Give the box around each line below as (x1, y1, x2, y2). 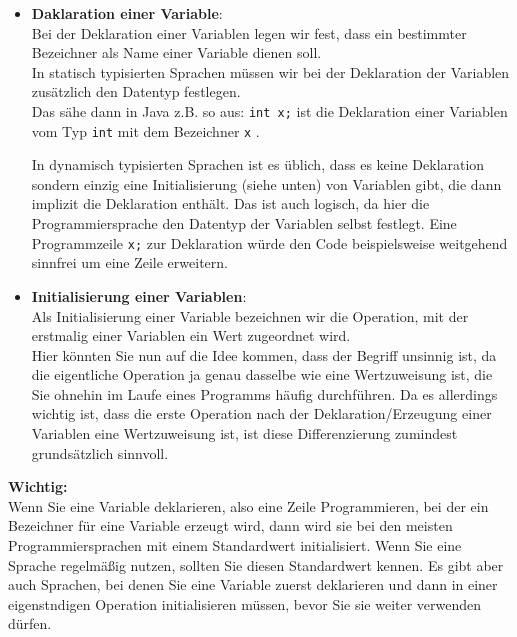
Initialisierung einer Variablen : (31, 285, 247, 306)
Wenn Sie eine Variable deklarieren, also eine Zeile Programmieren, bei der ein (8, 495, 489, 516)
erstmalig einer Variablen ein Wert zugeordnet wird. (31, 325, 351, 346)
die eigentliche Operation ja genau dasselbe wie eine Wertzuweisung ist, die (31, 364, 493, 385)
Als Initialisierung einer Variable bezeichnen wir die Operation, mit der (31, 305, 469, 326)
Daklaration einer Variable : (31, 3, 223, 23)
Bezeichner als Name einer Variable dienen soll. (31, 42, 322, 63)
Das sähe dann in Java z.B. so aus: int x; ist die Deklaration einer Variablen (31, 100, 508, 121)
